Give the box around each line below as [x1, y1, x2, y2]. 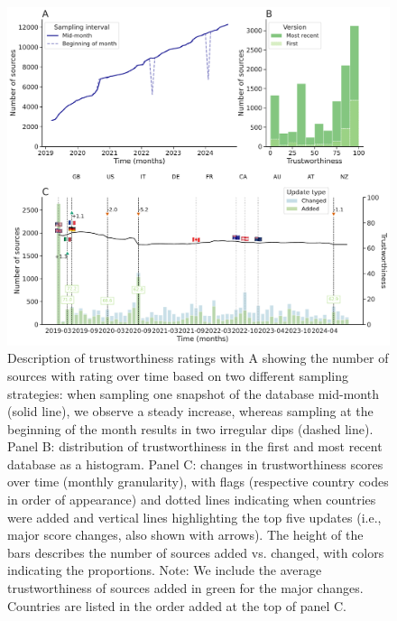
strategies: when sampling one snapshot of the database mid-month [7, 384, 379, 403]
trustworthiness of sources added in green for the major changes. [7, 579, 364, 598]
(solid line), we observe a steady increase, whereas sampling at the [7, 402, 374, 421]
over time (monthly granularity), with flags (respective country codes [7, 472, 389, 491]
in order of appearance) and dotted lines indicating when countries [7, 490, 376, 509]
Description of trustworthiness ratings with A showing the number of [7, 348, 389, 367]
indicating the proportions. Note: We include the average [7, 561, 322, 579]
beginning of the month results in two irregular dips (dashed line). [7, 419, 374, 438]
